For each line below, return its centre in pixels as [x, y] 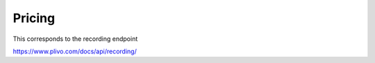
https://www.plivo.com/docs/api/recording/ [75, 51]
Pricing [34, 18]
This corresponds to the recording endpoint [75, 39]
